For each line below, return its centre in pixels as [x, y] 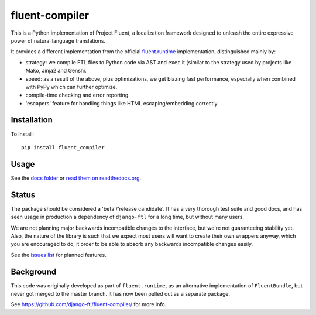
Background [34, 271]
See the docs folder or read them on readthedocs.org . [76, 178]
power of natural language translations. [58, 40]
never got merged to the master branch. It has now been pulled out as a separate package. [121, 294]
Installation [32, 120]
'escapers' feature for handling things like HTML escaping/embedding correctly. [122, 103]
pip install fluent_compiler [63, 147]
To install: [23, 134]
